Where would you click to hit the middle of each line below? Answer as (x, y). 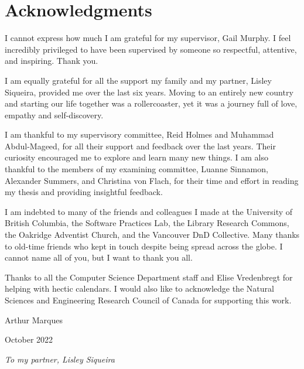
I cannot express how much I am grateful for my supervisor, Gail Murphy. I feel (148, 38)
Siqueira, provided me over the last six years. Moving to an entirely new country (149, 92)
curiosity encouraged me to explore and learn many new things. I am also (136, 157)
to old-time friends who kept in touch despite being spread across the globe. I (144, 246)
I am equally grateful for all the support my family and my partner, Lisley (138, 80)
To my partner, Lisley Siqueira (60, 359)
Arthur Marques (34, 320)
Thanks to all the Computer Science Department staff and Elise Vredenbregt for (149, 277)
